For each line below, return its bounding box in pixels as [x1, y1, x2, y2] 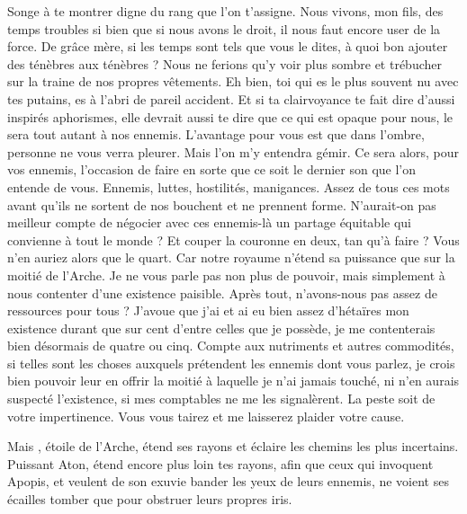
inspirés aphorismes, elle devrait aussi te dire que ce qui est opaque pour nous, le [7, 107, 454, 126]
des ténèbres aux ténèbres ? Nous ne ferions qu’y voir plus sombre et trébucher [7, 54, 442, 73]
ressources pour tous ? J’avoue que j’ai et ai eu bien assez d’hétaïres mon [7, 301, 409, 320]
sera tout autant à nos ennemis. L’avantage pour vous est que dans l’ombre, [7, 125, 425, 144]
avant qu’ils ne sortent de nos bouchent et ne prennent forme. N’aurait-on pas [7, 195, 436, 214]
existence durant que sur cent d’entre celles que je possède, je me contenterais [7, 318, 436, 337]
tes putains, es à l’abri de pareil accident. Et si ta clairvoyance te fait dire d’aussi [7, 89, 455, 108]
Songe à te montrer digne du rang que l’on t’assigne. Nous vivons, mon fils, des [7, 2, 444, 20]
